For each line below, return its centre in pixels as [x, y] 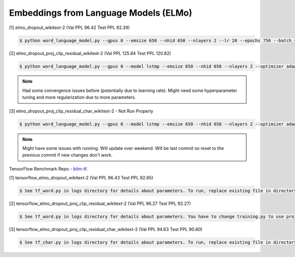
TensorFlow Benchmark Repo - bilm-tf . [48, 169]
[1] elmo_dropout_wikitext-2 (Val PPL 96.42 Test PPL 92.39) [70, 28]
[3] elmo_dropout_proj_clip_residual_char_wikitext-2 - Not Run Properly [81, 111]
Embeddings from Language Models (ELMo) [101, 13]
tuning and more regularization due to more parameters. [79, 97]
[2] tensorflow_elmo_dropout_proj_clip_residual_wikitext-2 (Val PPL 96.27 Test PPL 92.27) [100, 203]
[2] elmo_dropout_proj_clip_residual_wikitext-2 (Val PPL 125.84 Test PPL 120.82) [90, 53]
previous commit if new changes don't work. [67, 155]
